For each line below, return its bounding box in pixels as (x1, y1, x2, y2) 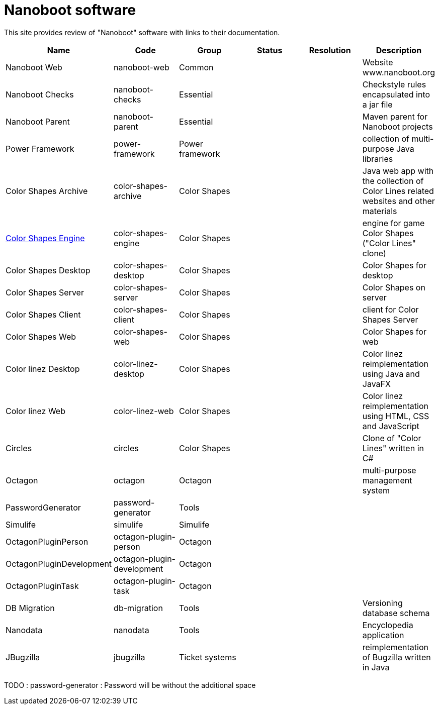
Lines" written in (362, 443, 424, 453)
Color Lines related (362, 185, 434, 196)
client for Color (362, 304, 419, 315)
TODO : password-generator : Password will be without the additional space (4, 680, 256, 689)
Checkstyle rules (362, 79, 426, 89)
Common (179, 62, 214, 72)
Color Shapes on (362, 282, 425, 292)
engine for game (362, 218, 425, 228)
